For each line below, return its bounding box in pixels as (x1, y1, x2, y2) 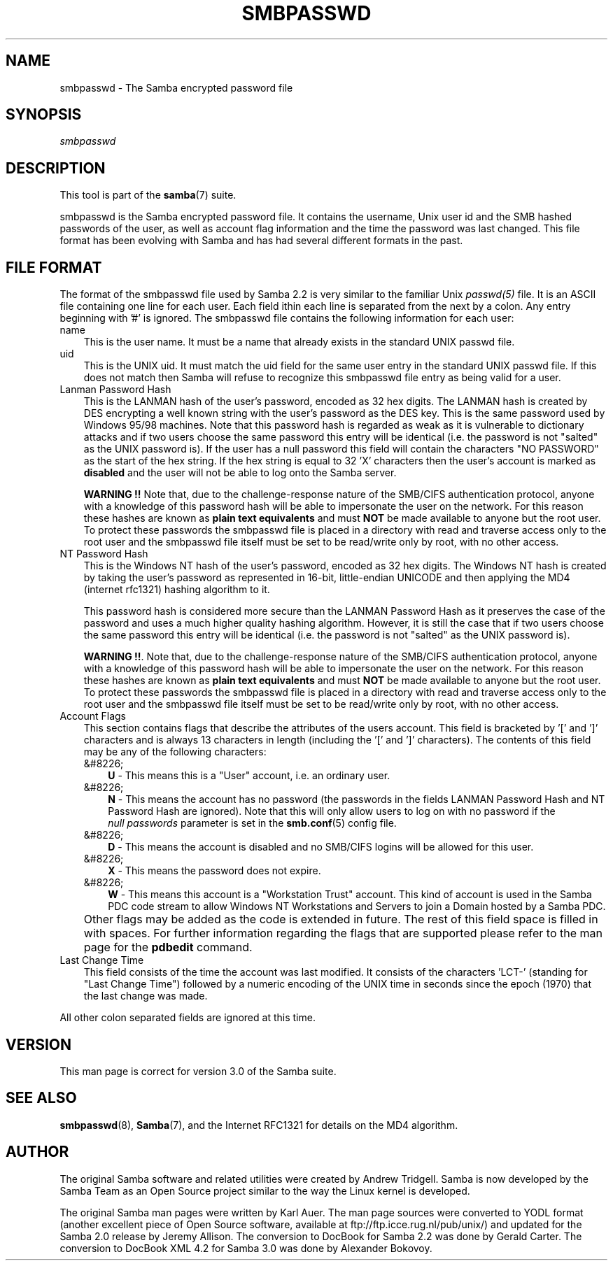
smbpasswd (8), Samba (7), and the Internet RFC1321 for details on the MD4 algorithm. (59, 1118, 458, 1131)
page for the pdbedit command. (83, 940, 253, 955)
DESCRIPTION (6, 159, 106, 177)
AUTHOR (6, 1143, 69, 1161)
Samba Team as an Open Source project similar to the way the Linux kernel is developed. (59, 1184, 470, 1197)
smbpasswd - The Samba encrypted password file (59, 81, 293, 94)
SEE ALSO (6, 1089, 77, 1107)
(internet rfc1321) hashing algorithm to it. (83, 583, 270, 596)
